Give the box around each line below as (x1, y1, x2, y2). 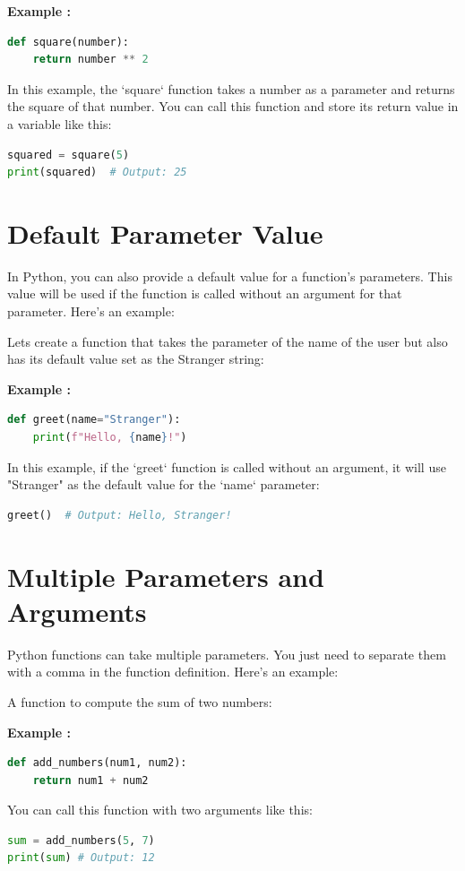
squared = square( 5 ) (7, 148, 130, 161)
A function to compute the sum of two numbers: (7, 692, 272, 711)
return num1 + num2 (32, 773, 149, 787)
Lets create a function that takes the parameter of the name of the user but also (7, 332, 448, 350)
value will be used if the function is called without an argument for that (7, 284, 402, 303)
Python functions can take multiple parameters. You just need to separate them (7, 644, 446, 663)
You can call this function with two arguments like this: (7, 800, 313, 819)
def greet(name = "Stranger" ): (7, 413, 181, 427)
